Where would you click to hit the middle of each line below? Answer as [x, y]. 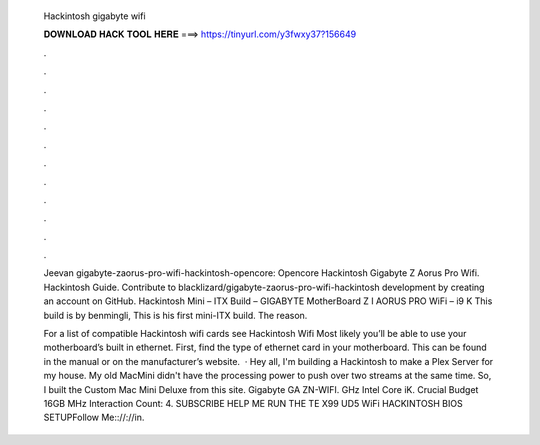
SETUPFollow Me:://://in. [94, 417]
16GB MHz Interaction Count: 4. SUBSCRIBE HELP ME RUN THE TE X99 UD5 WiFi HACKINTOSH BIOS [253, 403]
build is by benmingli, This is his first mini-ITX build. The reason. [175, 315]
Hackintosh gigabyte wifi [94, 16]
